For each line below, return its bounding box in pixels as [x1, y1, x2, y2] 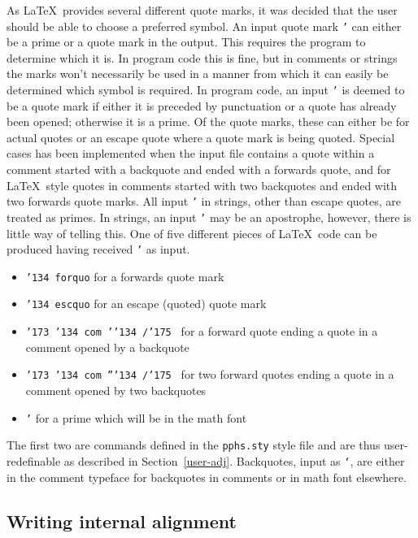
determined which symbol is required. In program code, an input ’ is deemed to [7, 81, 405, 98]
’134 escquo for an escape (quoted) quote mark [25, 295, 267, 312]
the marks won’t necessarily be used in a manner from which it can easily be [7, 65, 389, 82]
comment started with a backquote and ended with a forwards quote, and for [7, 161, 391, 178]
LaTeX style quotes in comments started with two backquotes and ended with [7, 176, 398, 193]
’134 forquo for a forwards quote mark [25, 267, 224, 284]
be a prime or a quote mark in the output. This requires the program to [7, 33, 366, 50]
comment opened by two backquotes [25, 382, 207, 399]
